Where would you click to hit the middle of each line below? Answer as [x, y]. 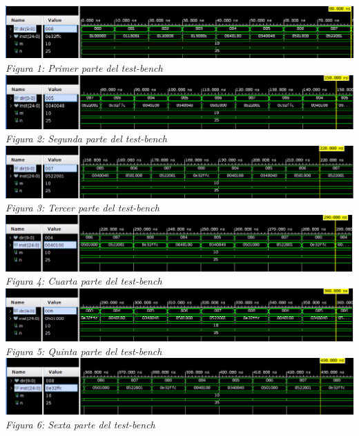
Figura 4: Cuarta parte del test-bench [84, 281]
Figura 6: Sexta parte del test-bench [80, 424]
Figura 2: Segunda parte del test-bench [86, 139]
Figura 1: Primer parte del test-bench [84, 67]
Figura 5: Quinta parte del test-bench [84, 351]
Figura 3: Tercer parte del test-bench [83, 208]
